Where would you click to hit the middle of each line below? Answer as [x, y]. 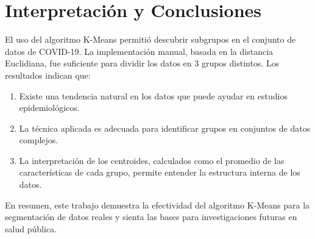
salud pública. [31, 228]
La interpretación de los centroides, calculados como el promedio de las [152, 160]
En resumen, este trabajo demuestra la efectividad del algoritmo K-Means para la [157, 205]
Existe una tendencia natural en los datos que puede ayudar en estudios [153, 95]
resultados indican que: [48, 75]
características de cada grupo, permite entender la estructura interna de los [160, 172]
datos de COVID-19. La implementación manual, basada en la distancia [139, 51]
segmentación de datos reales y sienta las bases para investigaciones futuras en [151, 217]
